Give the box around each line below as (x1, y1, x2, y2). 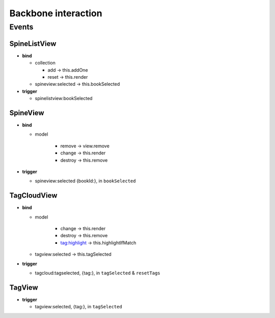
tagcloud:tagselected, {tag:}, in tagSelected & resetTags (35, 270, 160, 276)
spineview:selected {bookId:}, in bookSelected (35, 178, 136, 184)
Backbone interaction (9, 8, 102, 19)
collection (35, 60, 56, 66)
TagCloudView (9, 191, 58, 200)
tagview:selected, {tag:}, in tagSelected (35, 304, 122, 310)
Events (9, 22, 34, 31)
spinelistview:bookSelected (35, 96, 93, 102)
